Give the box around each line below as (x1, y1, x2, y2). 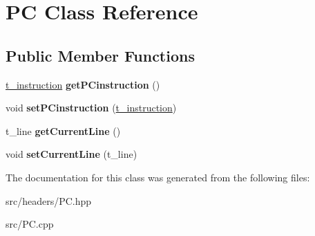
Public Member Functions (6, 44, 195, 66)
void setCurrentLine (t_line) (6, 147, 137, 161)
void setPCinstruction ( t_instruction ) (6, 100, 177, 115)
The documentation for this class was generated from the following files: (6, 170, 310, 184)
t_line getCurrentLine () (6, 123, 121, 138)
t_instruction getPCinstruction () (6, 77, 160, 91)
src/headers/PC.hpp (6, 193, 92, 208)
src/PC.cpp (6, 217, 54, 231)
